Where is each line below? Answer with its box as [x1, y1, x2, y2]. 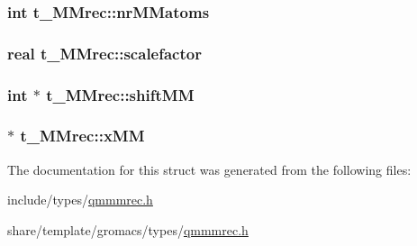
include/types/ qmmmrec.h [7, 190, 153, 209]
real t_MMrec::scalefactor [7, 41, 202, 64]
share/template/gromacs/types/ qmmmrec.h [7, 220, 249, 239]
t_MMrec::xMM [20, 124, 145, 147]
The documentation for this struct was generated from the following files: [7, 159, 412, 178]
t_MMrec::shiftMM [46, 83, 195, 105]
